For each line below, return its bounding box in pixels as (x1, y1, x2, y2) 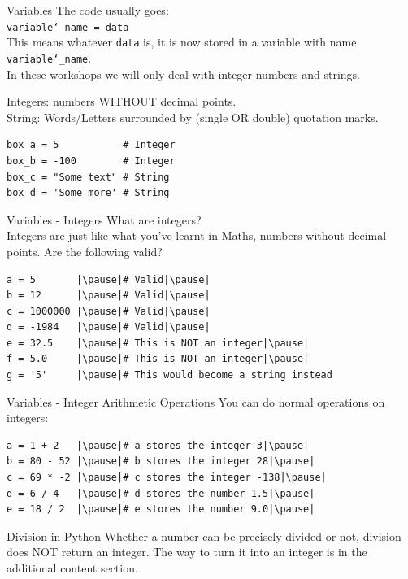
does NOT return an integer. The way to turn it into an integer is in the (7, 543, 367, 560)
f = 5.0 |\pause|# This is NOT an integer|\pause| (7, 353, 310, 365)
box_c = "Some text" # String (7, 171, 170, 183)
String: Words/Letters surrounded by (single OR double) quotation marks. (7, 108, 379, 125)
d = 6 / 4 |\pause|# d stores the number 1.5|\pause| (7, 487, 315, 499)
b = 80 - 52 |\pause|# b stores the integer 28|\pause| (7, 455, 315, 468)
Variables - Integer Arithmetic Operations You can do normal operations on (7, 393, 385, 410)
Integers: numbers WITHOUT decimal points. (7, 93, 237, 110)
